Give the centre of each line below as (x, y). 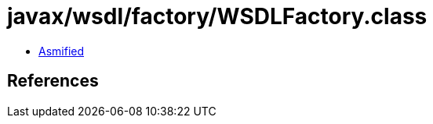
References (53, 81)
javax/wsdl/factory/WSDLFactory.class (217, 16)
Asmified (62, 51)
